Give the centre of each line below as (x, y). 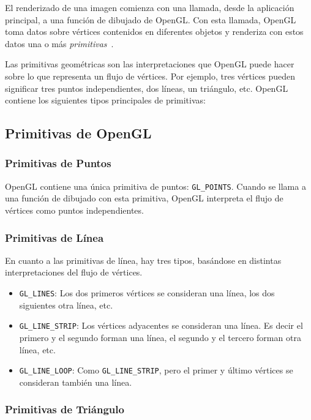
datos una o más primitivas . (59, 43)
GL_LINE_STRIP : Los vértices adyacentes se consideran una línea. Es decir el (161, 325)
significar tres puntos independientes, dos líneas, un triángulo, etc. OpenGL (147, 88)
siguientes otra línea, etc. (66, 305)
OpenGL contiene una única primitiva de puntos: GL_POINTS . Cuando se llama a (155, 186)
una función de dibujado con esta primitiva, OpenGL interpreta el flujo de (144, 198)
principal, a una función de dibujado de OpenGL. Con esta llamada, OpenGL (151, 19)
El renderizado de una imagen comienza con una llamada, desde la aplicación (150, 7)
